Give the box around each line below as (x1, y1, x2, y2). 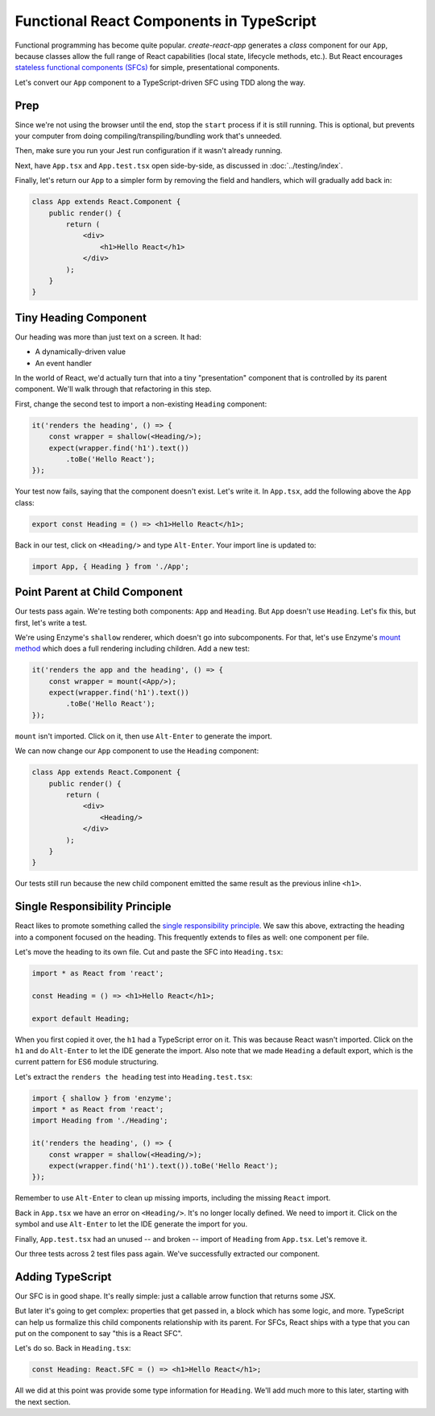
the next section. (14, 1397, 71, 1406)
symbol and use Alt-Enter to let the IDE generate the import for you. (14, 1219, 248, 1229)
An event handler (35, 358, 93, 368)
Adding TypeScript (14, 1270, 112, 1284)
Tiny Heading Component (14, 310, 147, 324)
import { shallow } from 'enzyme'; (31, 1093, 172, 1102)
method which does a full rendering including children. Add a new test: (14, 643, 250, 653)
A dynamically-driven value (35, 347, 126, 356)
